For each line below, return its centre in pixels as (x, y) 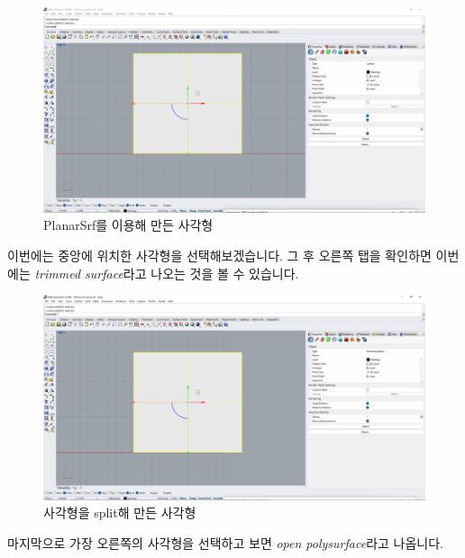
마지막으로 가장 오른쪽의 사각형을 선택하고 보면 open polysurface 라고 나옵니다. (225, 543)
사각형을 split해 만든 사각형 (120, 512)
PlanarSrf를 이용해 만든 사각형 (128, 225)
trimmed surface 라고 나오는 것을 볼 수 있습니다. (167, 273)
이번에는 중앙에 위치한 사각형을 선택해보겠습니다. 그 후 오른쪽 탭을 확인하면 (219, 255)
